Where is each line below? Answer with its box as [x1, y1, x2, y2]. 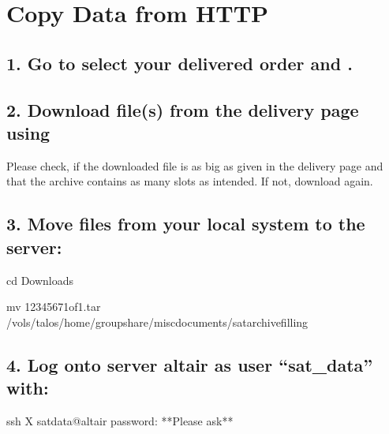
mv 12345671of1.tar [6, 298, 101, 315]
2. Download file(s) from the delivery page [6, 97, 359, 122]
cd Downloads [6, 271, 74, 288]
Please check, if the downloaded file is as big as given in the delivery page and [6, 157, 383, 174]
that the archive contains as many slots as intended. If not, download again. [6, 173, 373, 189]
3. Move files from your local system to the [6, 211, 365, 236]
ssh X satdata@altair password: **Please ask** [6, 412, 234, 428]
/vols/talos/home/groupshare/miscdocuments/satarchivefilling [6, 313, 309, 330]
